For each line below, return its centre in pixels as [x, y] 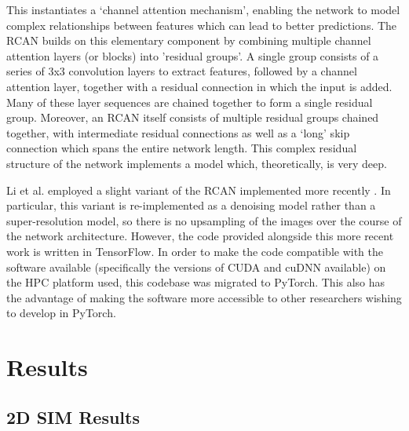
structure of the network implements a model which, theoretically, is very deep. [197, 163]
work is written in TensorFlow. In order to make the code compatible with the [195, 251]
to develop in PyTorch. [61, 313]
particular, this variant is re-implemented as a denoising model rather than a [191, 205]
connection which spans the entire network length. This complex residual [182, 148]
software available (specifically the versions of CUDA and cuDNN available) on [196, 267]
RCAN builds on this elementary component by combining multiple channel [189, 40]
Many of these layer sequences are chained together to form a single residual [190, 102]
